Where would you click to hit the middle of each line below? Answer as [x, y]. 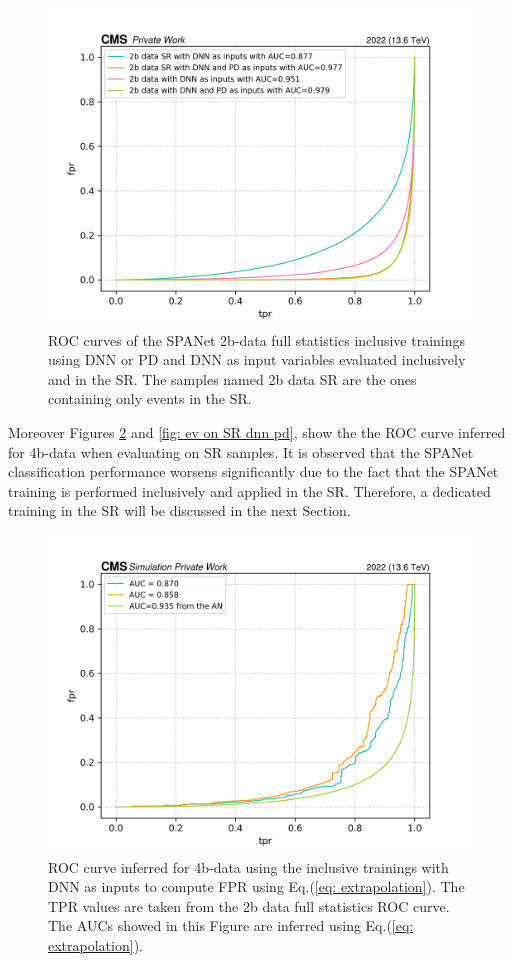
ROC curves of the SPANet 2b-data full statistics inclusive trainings [257, 339]
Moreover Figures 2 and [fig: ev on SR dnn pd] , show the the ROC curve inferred [257, 431]
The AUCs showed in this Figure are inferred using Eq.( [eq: [231, 925]
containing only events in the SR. [150, 398]
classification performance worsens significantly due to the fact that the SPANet [253, 471]
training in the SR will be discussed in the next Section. [179, 510]
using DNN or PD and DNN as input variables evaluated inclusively [257, 359]
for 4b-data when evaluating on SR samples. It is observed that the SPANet [241, 451]
